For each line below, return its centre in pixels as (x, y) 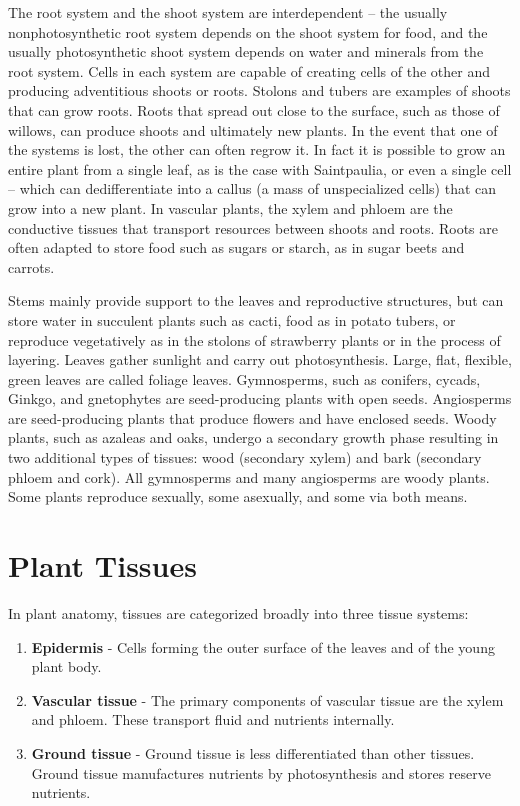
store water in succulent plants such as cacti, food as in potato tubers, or (232, 319)
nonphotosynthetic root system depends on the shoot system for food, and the (248, 31)
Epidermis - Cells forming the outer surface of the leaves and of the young (263, 646)
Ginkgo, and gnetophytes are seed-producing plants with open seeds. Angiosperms (260, 398)
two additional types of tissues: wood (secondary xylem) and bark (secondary (245, 457)
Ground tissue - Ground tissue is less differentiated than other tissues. (253, 752)
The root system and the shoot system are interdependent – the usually (228, 12)
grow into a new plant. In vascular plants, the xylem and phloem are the (230, 207)
